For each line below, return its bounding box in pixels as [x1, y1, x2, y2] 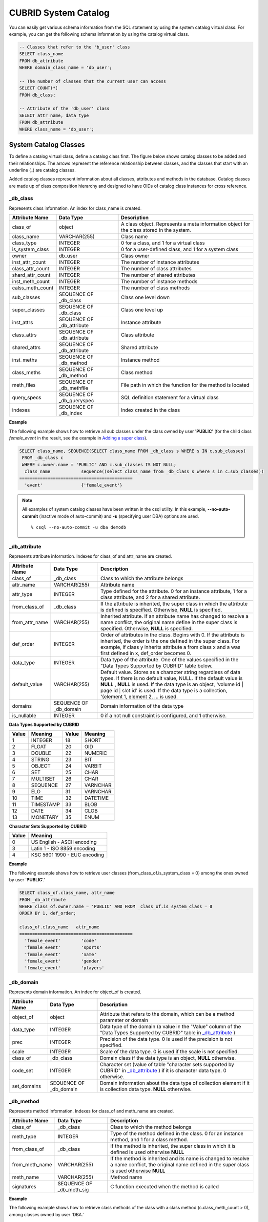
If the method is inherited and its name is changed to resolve [110, 1155, 250, 1162]
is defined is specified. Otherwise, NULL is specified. [100, 606, 222, 613]
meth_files [12, 382, 36, 389]
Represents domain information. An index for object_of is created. [9, 989, 142, 995]
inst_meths [12, 357, 38, 364]
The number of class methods [121, 284, 190, 291]
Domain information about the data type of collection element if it [100, 1079, 250, 1086]
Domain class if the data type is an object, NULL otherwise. [100, 1054, 236, 1061]
